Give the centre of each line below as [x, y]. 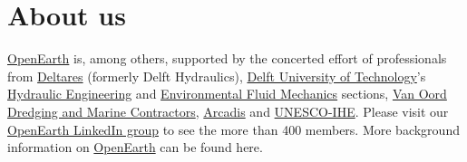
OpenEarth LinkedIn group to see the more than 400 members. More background [233, 129]
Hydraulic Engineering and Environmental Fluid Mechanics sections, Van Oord [227, 94]
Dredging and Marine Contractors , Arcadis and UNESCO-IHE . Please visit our [228, 111]
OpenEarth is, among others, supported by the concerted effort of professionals [227, 58]
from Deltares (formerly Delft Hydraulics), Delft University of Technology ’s [217, 76]
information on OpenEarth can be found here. [135, 147]
